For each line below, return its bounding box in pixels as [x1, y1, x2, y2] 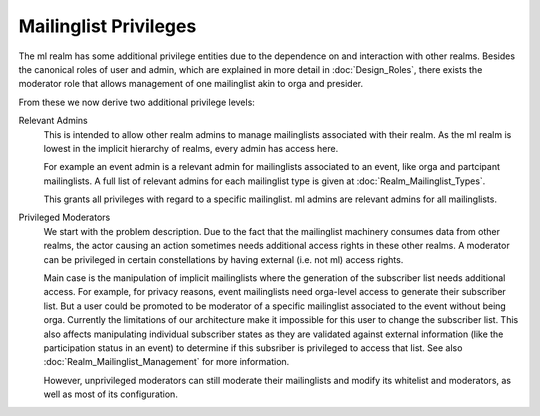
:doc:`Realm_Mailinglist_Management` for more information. [43, 356, 290, 368]
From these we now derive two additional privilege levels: [18, 96, 255, 108]
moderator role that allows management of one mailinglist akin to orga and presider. [18, 78, 364, 90]
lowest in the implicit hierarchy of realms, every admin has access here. [43, 142, 339, 154]
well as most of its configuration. [43, 388, 179, 400]
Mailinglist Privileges [18, 15, 197, 37]
